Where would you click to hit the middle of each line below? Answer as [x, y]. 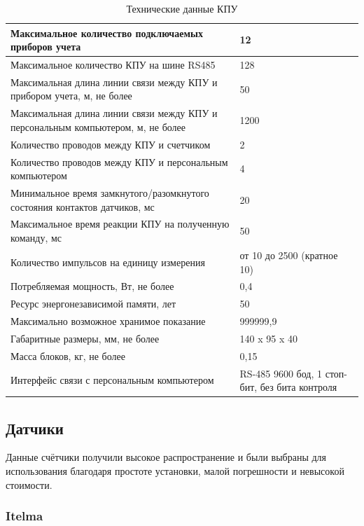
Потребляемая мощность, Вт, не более [92, 286]
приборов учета [46, 47]
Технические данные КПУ [182, 8]
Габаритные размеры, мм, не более [85, 338]
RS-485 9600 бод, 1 [281, 373]
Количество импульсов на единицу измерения [108, 262]
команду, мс [36, 238]
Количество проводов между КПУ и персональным [119, 161]
